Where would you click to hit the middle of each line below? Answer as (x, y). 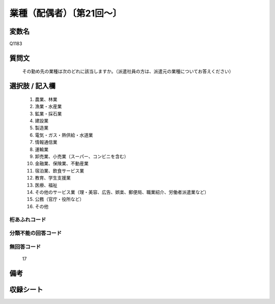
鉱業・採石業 (48, 113)
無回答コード (25, 246)
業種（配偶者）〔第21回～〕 (65, 13)
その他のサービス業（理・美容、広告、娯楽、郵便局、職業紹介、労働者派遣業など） (122, 192)
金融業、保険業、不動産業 (62, 164)
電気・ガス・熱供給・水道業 (64, 135)
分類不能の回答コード (36, 233)
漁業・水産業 (48, 107)
